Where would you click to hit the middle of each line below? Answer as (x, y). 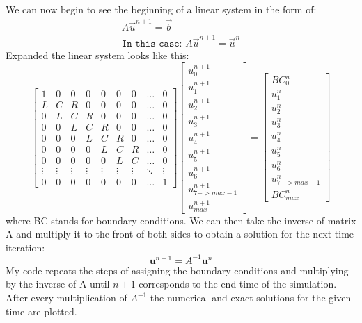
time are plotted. (41, 311)
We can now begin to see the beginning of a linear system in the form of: (161, 9)
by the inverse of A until (58, 284)
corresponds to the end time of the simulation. (238, 284)
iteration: (25, 247)
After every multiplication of (66, 298)
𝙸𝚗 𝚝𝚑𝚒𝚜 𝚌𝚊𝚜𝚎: (152, 43)
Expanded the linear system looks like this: (97, 55)
